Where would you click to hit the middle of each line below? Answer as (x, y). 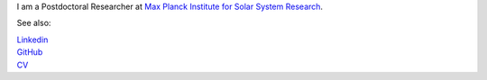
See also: (34, 23)
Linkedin (32, 40)
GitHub (30, 52)
